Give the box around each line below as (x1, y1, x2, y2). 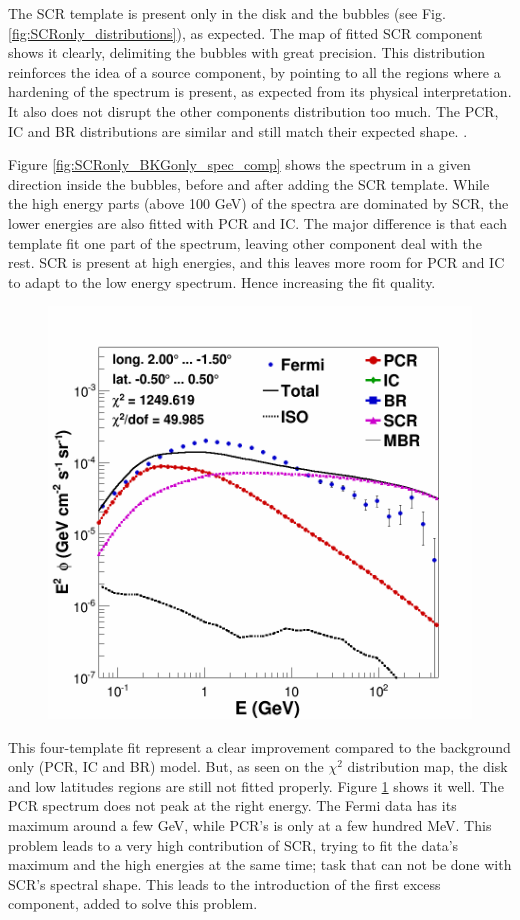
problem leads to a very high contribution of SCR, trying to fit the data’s (8, 834, 459, 855)
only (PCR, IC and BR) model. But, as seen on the (8, 756, 324, 777)
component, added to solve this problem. (8, 893, 258, 914)
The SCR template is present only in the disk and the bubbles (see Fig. (8, 3, 446, 23)
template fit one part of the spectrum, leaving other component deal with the (8, 232, 482, 253)
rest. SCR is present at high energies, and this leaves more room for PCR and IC (8, 252, 505, 273)
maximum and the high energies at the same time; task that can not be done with (8, 854, 512, 875)
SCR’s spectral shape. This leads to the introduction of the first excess (8, 873, 441, 894)
